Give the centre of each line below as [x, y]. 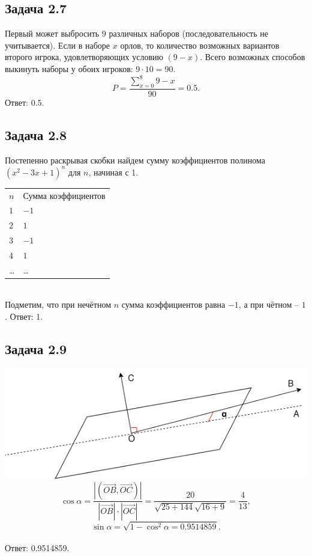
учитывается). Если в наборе [58, 45]
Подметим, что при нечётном [58, 304]
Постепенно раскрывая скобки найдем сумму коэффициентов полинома [135, 160]
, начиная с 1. [113, 172]
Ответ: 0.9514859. [37, 548]
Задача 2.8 [36, 134]
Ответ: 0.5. [25, 102]
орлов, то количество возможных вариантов [200, 45]
